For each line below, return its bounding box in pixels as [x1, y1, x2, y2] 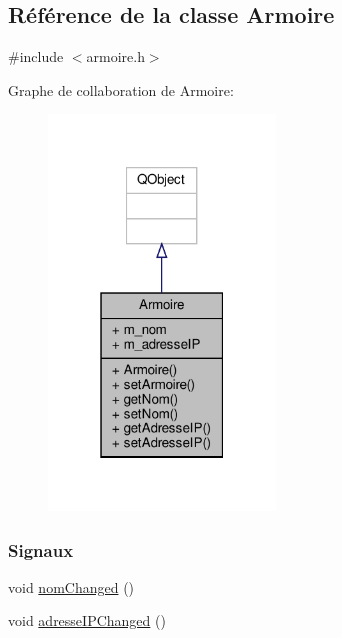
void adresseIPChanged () [8, 610, 166, 631]
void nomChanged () [8, 576, 135, 597]
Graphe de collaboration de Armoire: [8, 79, 234, 100]
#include [8, 46, 64, 67]
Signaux [8, 537, 74, 562]
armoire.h [86, 46, 145, 67]
